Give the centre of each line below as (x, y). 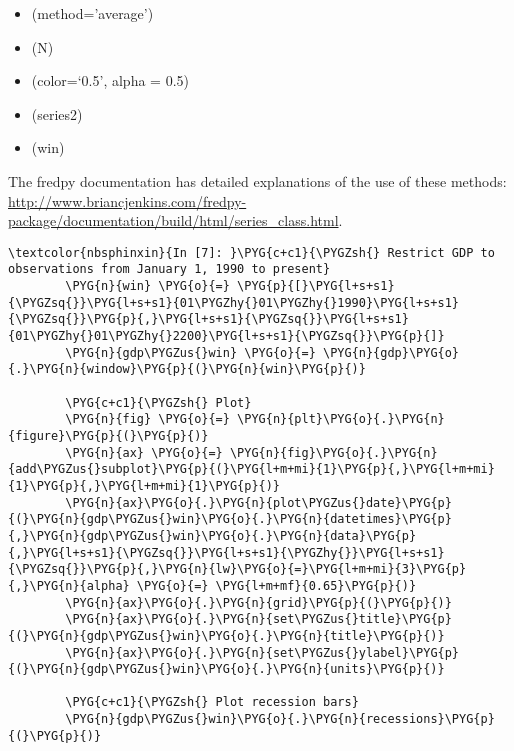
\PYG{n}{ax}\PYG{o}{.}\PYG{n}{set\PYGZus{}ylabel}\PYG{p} (262, 652)
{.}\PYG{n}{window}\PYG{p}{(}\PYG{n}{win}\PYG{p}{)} (187, 369)
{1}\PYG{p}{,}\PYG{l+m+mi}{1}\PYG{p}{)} (144, 485)
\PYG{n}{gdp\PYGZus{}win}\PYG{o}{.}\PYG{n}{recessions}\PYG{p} (280, 719)
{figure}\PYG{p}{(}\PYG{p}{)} (108, 435)
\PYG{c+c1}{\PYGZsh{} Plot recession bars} (212, 702)
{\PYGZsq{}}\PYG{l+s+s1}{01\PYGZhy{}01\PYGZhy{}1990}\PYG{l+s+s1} (234, 302)
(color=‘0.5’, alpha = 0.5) (110, 80)
